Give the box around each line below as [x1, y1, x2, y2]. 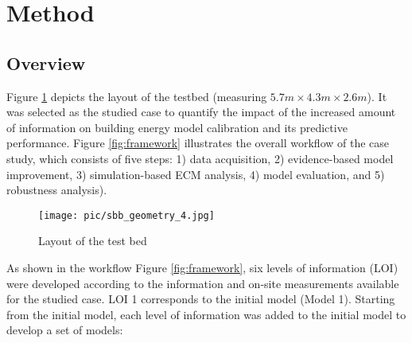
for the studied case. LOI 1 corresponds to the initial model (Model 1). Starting [6, 290, 395, 307]
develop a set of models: [6, 322, 123, 338]
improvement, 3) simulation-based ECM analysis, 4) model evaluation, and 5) [6, 166, 385, 182]
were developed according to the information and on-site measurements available [6, 275, 399, 291]
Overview [6, 50, 86, 75]
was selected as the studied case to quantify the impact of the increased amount [6, 103, 396, 120]
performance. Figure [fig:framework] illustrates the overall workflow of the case [6, 134, 390, 151]
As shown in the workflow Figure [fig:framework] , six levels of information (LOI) [6, 259, 398, 275]
